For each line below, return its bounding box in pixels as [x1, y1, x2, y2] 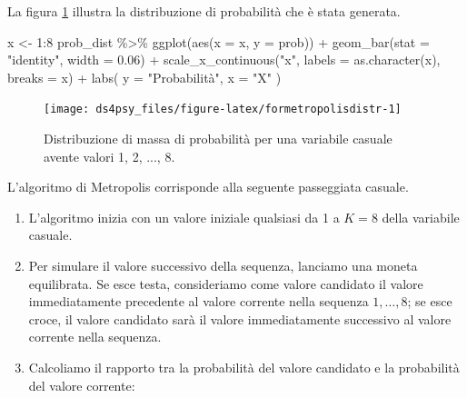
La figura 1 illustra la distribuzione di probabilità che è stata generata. [7, 2, 401, 20]
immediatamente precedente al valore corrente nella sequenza [28, 292, 369, 311]
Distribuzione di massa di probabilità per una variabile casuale [44, 129, 392, 148]
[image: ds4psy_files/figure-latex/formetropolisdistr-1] [44, 103, 402, 116]
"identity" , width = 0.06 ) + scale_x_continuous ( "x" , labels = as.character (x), [7, 50, 441, 69]
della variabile [382, 207, 460, 226]
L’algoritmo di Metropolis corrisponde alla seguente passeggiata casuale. [7, 177, 409, 196]
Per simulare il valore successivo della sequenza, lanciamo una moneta [28, 256, 418, 274]
